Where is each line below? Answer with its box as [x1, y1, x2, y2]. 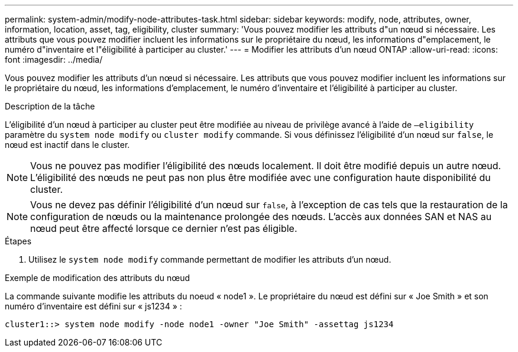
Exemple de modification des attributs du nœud [5, 273, 190, 283]
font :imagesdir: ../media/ [5, 54, 103, 64]
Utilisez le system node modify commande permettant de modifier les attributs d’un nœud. [28, 254, 391, 264]
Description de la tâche [5, 101, 95, 111]
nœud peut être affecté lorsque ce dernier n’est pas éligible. [30, 222, 297, 234]
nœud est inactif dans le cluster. [5, 140, 130, 150]
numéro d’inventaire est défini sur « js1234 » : [5, 301, 182, 311]
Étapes [5, 236, 32, 246]
